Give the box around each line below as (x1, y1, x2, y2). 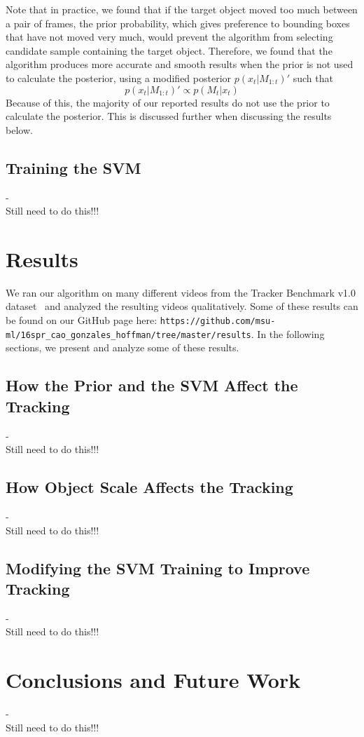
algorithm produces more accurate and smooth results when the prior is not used (6, 57, 353, 72)
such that (293, 70, 333, 85)
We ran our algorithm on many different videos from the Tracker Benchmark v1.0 (6, 285, 356, 299)
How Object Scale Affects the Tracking (6, 476, 293, 498)
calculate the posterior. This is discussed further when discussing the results (6, 109, 332, 123)
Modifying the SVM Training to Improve (6, 557, 310, 579)
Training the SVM (6, 156, 141, 178)
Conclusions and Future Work (6, 665, 301, 694)
